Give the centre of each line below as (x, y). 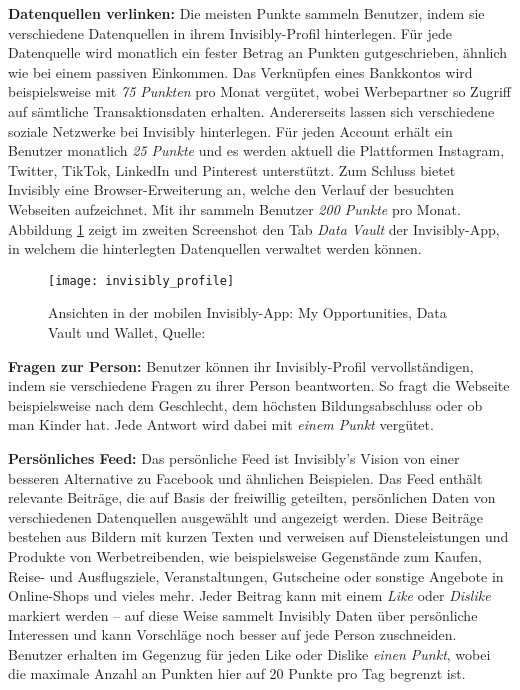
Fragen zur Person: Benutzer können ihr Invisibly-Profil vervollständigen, (241, 365)
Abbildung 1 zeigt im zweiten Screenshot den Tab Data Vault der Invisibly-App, (254, 228)
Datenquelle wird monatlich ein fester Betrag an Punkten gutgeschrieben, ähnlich (258, 52)
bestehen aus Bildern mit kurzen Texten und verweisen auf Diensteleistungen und (258, 536)
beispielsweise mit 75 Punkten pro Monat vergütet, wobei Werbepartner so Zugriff (259, 91)
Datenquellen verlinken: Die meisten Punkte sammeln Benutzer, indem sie (246, 13)
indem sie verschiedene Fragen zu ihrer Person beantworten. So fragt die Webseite (259, 385)
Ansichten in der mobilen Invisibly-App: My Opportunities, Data (247, 312)
